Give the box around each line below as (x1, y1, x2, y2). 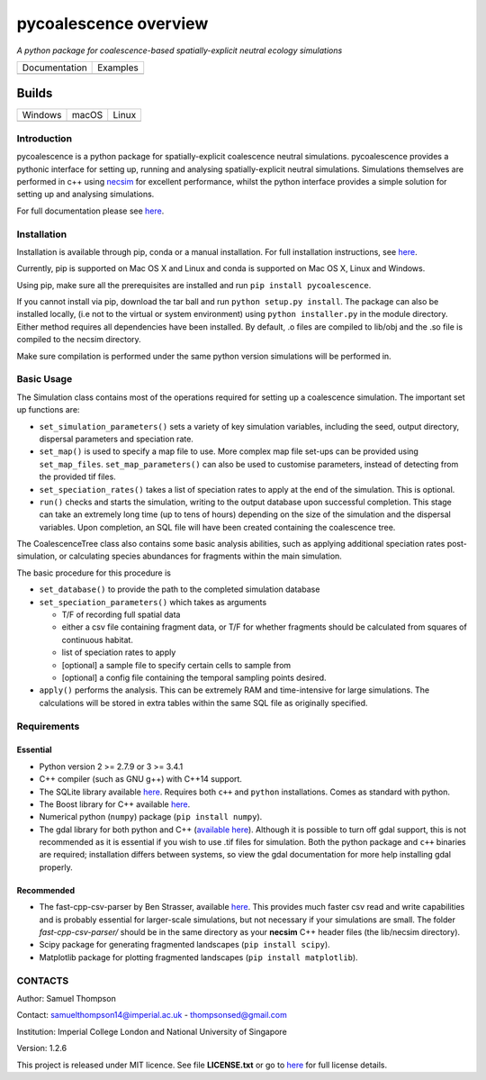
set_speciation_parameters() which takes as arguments (39, 596, 267, 607)
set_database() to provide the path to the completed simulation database (39, 584, 320, 594)
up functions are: (16, 404, 80, 415)
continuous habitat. (61, 634, 134, 645)
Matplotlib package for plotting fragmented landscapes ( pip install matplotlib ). (39, 951, 359, 963)
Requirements (16, 720, 80, 732)
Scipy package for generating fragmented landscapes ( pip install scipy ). (39, 939, 330, 950)
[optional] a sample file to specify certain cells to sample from (61, 659, 292, 670)
